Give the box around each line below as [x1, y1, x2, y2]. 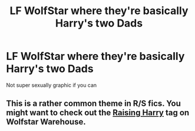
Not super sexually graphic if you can [6, 81, 97, 89]
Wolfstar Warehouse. [6, 117, 87, 127]
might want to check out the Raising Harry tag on [6, 108, 190, 118]
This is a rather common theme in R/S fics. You [6, 99, 181, 109]
